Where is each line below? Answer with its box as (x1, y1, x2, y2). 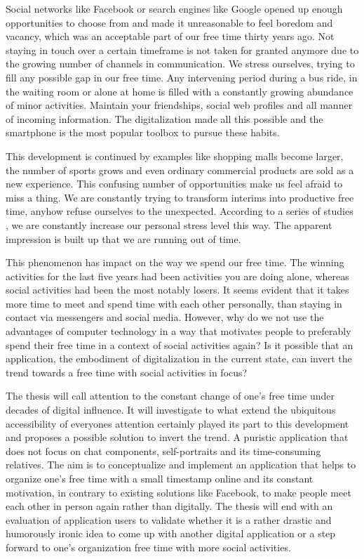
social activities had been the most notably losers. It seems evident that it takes (6, 282, 349, 297)
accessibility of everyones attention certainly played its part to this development (6, 416, 349, 430)
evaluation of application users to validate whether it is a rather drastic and (6, 512, 332, 527)
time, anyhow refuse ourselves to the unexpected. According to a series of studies (6, 204, 353, 218)
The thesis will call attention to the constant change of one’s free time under (6, 388, 335, 403)
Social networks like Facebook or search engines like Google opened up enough (6, 1, 343, 15)
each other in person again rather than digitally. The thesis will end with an (6, 499, 333, 513)
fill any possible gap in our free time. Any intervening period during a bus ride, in (6, 70, 358, 84)
